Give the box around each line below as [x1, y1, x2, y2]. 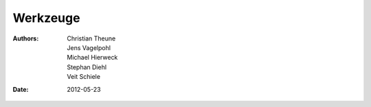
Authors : [12, 34, 39, 43]
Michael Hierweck [67, 53, 118, 62]
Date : [12, 85, 29, 93]
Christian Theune [67, 34, 116, 43]
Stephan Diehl [67, 62, 106, 71]
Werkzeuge [12, 10, 80, 25]
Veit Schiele [67, 73, 101, 81]
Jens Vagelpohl [67, 43, 111, 51]
